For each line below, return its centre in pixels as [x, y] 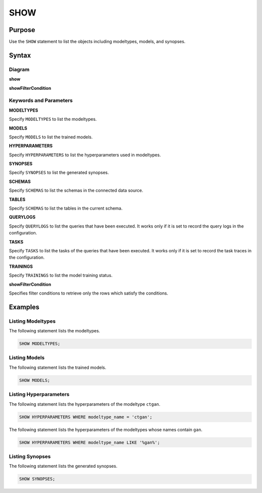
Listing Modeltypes [32, 321]
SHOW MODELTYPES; [40, 344]
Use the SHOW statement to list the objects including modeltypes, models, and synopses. [97, 42]
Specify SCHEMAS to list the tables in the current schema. [66, 208]
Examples [24, 307]
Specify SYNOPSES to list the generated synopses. [59, 173]
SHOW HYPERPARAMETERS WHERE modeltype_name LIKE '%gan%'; [90, 442]
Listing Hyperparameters [39, 394]
